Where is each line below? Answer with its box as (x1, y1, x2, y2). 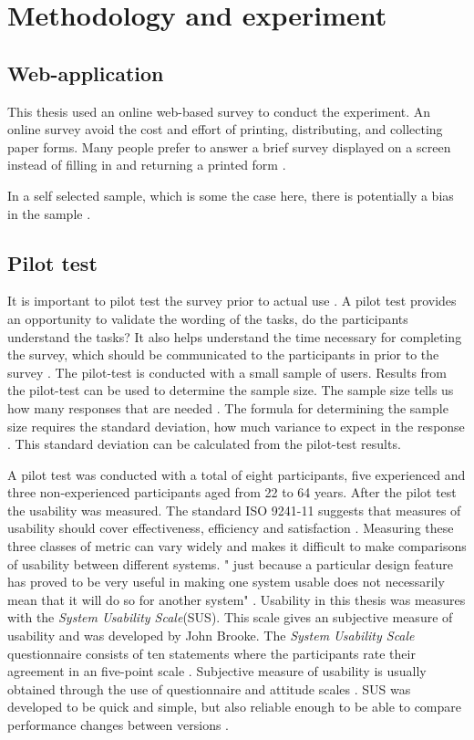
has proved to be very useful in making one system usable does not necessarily (7, 572, 445, 591)
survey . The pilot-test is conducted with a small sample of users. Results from (7, 362, 448, 381)
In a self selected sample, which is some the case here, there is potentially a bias (7, 185, 454, 204)
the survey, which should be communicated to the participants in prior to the (7, 345, 439, 364)
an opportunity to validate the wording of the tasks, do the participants (7, 308, 408, 328)
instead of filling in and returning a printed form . (7, 155, 286, 174)
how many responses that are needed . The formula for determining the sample (7, 398, 448, 417)
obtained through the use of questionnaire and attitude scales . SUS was (7, 679, 411, 698)
